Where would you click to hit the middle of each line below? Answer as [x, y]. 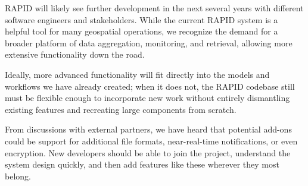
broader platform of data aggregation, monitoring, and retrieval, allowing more [149, 42]
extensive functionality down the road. [75, 54]
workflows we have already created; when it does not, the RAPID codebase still [150, 86]
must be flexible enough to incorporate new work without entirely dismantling [147, 98]
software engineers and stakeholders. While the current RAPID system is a [141, 19]
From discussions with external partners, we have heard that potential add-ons [148, 129]
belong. [18, 176]
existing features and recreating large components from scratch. [121, 109]
